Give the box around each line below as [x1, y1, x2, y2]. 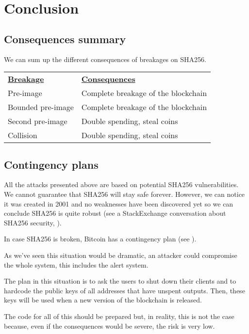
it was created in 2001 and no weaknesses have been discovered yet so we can [4, 198, 233, 208]
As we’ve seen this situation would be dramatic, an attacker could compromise [4, 250, 237, 260]
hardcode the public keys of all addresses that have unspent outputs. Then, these [4, 285, 245, 295]
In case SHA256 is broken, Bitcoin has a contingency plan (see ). [4, 234, 197, 244]
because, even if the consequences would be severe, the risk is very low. [4, 320, 215, 331]
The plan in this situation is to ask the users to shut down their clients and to [4, 276, 236, 286]
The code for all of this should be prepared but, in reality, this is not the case [4, 311, 234, 321]
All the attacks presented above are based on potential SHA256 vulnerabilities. [4, 179, 239, 190]
